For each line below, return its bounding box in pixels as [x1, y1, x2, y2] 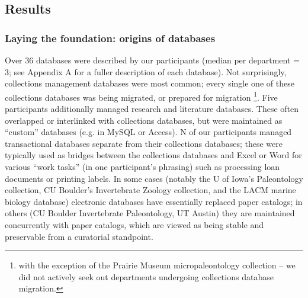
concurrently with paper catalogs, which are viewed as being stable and [5, 218, 264, 230]
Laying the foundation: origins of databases [5, 30, 216, 45]
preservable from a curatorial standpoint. [5, 230, 153, 242]
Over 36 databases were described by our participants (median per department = [5, 54, 300, 66]
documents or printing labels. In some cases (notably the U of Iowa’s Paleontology [5, 172, 303, 184]
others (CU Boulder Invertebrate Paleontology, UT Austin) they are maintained [5, 207, 295, 219]
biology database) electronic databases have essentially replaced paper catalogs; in [5, 195, 303, 207]
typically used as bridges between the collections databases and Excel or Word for [5, 149, 302, 161]
